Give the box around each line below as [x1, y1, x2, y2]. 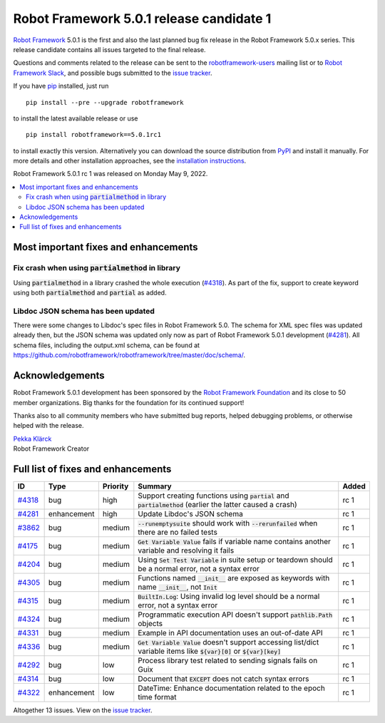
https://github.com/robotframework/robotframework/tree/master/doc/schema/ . [13, 351, 246, 359]
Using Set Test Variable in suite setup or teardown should [138, 555, 333, 565]
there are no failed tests [138, 528, 217, 538]
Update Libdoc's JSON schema [138, 509, 244, 519]
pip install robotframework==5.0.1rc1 [26, 130, 162, 139]
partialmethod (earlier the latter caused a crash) [138, 500, 297, 510]
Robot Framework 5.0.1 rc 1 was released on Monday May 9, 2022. [13, 170, 208, 178]
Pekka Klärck [13, 434, 52, 443]
